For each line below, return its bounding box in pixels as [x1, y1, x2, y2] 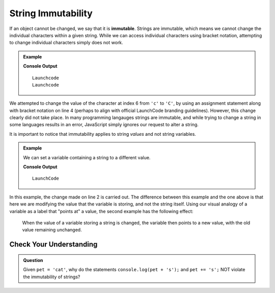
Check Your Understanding [9, 240, 98, 249]
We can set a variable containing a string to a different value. [23, 154, 151, 160]
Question [23, 257, 43, 263]
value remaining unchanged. [22, 227, 82, 233]
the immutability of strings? [23, 274, 80, 280]
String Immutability [9, 8, 93, 19]
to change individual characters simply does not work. [9, 40, 123, 46]
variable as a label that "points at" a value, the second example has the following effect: [9, 208, 194, 214]
